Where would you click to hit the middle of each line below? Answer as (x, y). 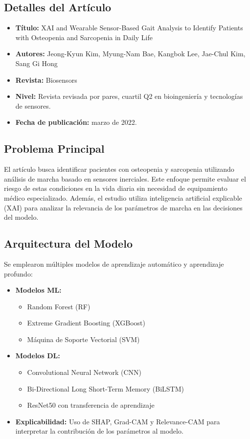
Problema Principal (54, 149)
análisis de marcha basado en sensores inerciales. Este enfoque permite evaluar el (125, 178)
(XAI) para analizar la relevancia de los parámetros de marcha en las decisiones (123, 207)
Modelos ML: (38, 290)
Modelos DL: (38, 356)
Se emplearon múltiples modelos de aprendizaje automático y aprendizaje (114, 264)
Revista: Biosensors (46, 80)
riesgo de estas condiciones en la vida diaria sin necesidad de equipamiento (116, 188)
